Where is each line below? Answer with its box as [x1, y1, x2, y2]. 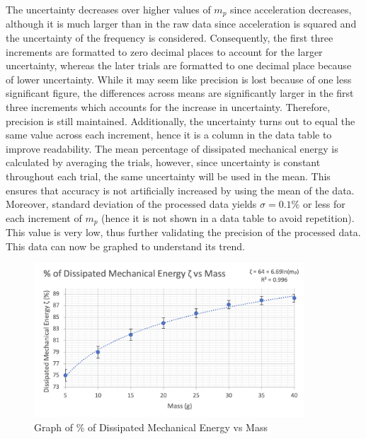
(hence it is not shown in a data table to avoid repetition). [101, 210, 355, 225]
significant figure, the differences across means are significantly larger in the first [6, 86, 354, 100]
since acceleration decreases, [230, 2, 352, 16]
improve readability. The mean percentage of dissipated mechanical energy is [6, 141, 338, 156]
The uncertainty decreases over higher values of [6, 2, 211, 16]
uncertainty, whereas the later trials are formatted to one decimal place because [6, 58, 352, 73]
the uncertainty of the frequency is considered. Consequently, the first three [6, 30, 333, 45]
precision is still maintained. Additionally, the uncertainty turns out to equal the [6, 113, 355, 128]
